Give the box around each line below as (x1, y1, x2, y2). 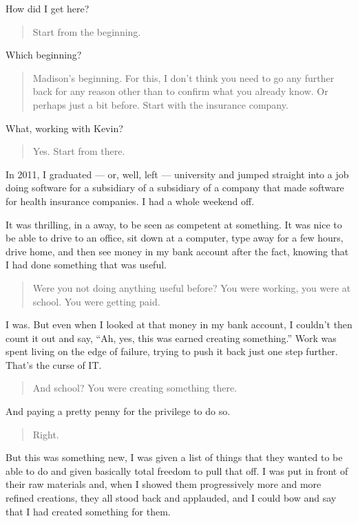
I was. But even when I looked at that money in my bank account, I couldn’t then (6, 317, 352, 332)
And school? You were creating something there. (32, 381, 237, 395)
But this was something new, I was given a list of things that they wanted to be (6, 450, 343, 465)
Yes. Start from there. (32, 144, 125, 158)
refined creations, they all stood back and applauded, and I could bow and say (6, 491, 337, 505)
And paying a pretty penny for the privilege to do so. (6, 404, 231, 418)
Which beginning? (6, 47, 82, 62)
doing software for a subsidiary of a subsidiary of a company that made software (6, 180, 344, 195)
